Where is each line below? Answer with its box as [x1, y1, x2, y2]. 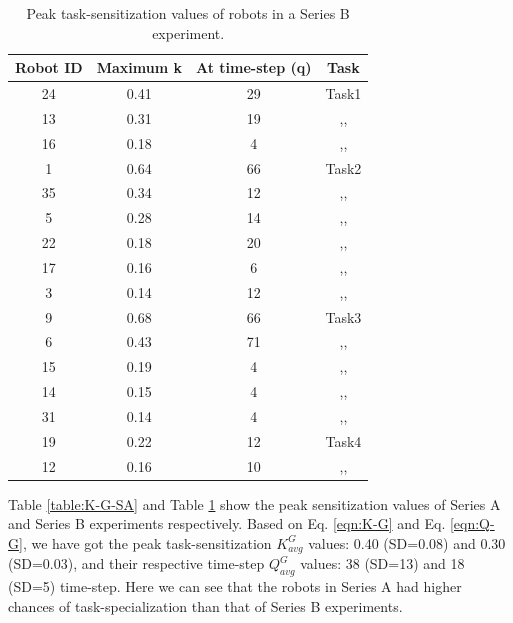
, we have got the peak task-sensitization [22, 532, 272, 553]
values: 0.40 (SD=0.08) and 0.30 [308, 532, 506, 553]
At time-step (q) [195, 57, 312, 78]
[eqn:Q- [449, 513, 495, 534]
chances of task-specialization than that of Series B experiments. [8, 595, 403, 616]
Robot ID [15, 57, 83, 78]
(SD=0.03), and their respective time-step [8, 553, 265, 574]
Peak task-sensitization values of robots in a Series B [26, 3, 350, 23]
